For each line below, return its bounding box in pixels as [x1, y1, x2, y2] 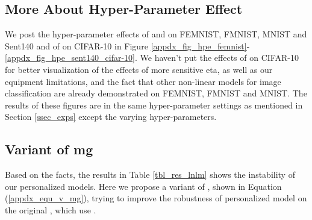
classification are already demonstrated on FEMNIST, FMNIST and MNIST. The [5, 87, 307, 99]
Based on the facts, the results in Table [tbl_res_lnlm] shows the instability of [5, 168, 295, 181]
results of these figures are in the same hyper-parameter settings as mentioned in [5, 98, 303, 111]
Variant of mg [5, 140, 93, 159]
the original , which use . [5, 203, 96, 216]
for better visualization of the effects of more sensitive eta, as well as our [5, 63, 273, 75]
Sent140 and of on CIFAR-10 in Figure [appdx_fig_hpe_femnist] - [5, 39, 250, 52]
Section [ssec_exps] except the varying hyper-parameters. [5, 110, 217, 123]
